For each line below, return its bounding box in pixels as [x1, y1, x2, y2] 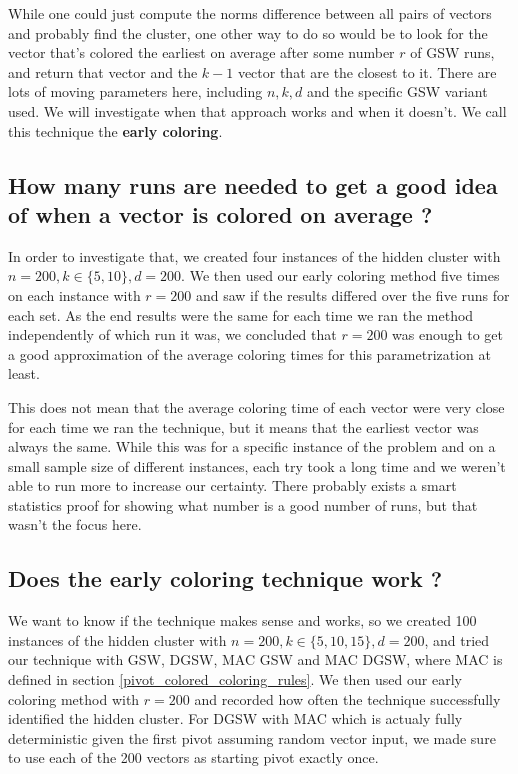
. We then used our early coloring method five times [181, 265, 500, 286]
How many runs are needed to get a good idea [8, 169, 498, 200]
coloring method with [8, 688, 140, 709]
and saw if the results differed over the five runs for [195, 284, 510, 305]
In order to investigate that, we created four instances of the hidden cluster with [8, 245, 501, 266]
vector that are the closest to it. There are [237, 61, 497, 82]
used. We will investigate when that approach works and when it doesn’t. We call [8, 100, 507, 121]
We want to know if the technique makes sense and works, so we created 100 [8, 610, 477, 631]
